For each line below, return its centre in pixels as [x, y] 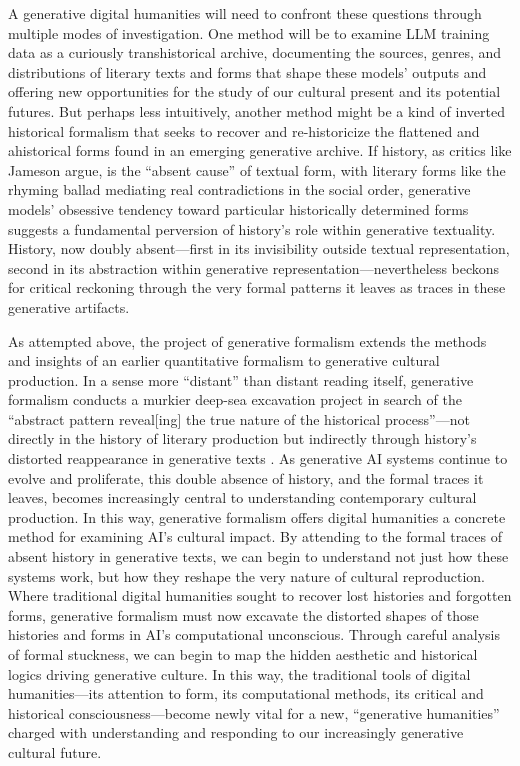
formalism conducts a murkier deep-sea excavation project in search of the [235, 399]
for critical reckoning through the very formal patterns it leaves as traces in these [257, 287]
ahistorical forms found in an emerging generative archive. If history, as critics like [260, 150]
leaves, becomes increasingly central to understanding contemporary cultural [242, 497]
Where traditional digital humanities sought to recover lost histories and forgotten [260, 595]
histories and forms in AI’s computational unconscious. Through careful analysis [254, 634]
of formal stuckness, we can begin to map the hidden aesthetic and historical [243, 654]
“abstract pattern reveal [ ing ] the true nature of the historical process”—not [239, 418]
